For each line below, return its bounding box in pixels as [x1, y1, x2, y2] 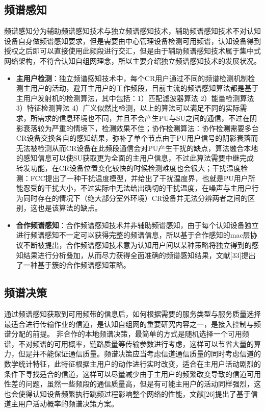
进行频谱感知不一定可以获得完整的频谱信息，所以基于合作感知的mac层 [16, 229, 250, 240]
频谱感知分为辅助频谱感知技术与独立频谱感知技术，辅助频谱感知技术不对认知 [4, 25, 261, 36]
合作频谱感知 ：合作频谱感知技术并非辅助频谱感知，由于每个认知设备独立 [16, 219, 259, 230]
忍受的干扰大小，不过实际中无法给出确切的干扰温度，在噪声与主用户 [23, 183, 252, 193]
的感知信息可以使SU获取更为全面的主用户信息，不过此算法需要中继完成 [16, 152, 254, 163]
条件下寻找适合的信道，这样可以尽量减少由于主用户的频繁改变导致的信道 [4, 368, 247, 379]
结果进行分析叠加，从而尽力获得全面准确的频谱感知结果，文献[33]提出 [23, 249, 256, 260]
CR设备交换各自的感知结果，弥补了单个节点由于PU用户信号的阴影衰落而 [16, 133, 258, 143]
